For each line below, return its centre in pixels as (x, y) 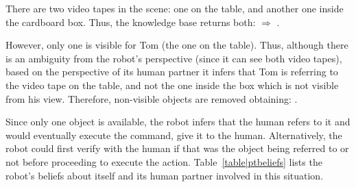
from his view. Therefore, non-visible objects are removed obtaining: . (152, 98)
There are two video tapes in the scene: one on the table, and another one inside (175, 8)
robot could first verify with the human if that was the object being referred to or (177, 148)
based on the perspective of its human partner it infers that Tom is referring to (172, 72)
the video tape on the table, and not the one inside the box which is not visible (172, 85)
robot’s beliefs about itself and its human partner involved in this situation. (165, 175)
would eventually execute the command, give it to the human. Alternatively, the (174, 135)
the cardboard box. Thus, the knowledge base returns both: (131, 22)
